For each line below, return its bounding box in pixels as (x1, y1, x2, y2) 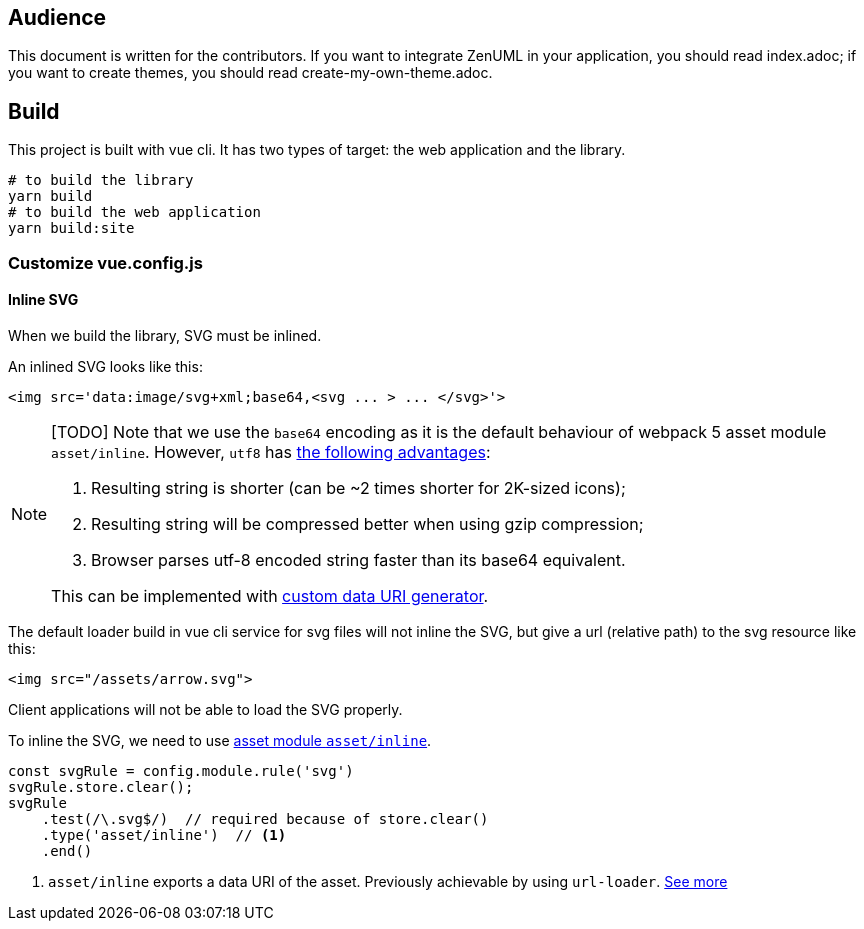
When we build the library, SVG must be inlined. (8, 326, 322, 344)
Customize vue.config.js (8, 252, 203, 273)
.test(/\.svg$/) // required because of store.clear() (41, 810, 489, 827)
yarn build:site (8, 220, 135, 237)
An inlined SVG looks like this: (8, 357, 203, 375)
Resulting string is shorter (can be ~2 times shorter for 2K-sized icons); (91, 477, 626, 498)
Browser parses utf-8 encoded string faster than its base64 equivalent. (91, 549, 626, 570)
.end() (41, 842, 93, 859)
